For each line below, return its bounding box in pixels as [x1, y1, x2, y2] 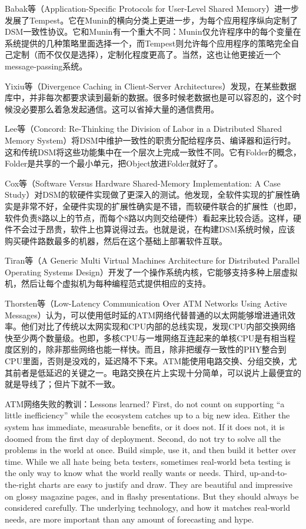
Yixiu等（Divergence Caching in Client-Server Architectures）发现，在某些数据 [5, 79, 297, 92]
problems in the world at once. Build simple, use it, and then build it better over [5, 444, 297, 456]
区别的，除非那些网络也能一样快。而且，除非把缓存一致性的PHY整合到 [12, 343, 287, 355]
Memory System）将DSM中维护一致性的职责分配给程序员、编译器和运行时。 [5, 134, 296, 146]
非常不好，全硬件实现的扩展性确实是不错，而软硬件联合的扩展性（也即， [21, 199, 301, 212]
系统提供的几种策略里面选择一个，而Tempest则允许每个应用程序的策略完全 [5, 36, 291, 49]
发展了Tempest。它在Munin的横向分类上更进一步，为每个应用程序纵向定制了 [5, 14, 298, 26]
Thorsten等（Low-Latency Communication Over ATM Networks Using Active [5, 297, 287, 310]
